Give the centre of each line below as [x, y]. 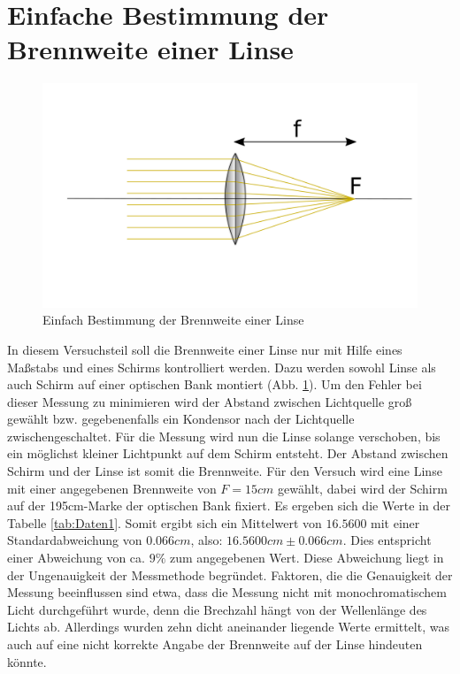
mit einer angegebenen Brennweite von [112, 488]
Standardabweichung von [75, 540]
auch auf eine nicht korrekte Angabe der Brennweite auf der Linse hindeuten [215, 644]
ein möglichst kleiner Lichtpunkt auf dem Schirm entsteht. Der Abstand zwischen [228, 453]
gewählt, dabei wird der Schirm [363, 488]
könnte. [27, 661]
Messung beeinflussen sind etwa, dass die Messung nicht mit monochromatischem [227, 592]
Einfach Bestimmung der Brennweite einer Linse [173, 320]
